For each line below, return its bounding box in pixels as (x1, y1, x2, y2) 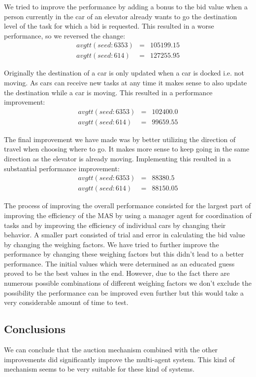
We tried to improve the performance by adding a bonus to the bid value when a (4, 1, 248, 11)
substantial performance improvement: (4, 163, 120, 173)
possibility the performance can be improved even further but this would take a (4, 287, 244, 298)
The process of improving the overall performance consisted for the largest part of (4, 200, 251, 211)
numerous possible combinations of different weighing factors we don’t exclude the (4, 278, 252, 288)
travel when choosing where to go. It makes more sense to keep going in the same (4, 144, 250, 154)
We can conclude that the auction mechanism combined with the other (4, 344, 218, 355)
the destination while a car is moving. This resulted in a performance (4, 87, 213, 97)
